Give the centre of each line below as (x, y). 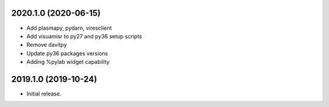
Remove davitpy (47, 45)
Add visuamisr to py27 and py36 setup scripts (84, 36)
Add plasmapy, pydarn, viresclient (69, 28)
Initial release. (44, 94)
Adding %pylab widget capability (68, 62)
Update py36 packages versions (67, 53)
